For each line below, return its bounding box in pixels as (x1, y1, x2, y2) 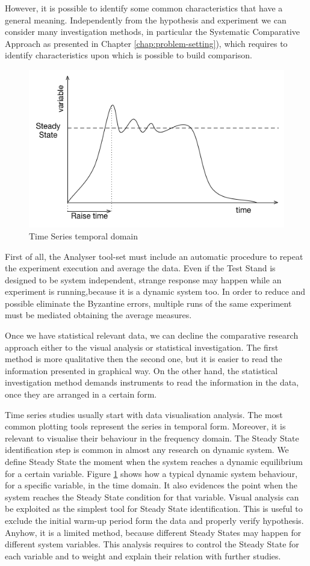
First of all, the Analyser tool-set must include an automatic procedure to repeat (5, 250, 303, 262)
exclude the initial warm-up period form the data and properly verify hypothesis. (5, 514, 304, 526)
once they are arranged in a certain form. (5, 388, 157, 401)
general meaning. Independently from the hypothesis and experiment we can (5, 13, 287, 26)
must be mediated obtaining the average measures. (5, 309, 192, 321)
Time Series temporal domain (29, 229, 138, 242)
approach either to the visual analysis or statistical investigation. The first (5, 340, 279, 353)
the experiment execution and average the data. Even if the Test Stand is (5, 262, 276, 274)
